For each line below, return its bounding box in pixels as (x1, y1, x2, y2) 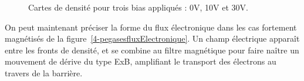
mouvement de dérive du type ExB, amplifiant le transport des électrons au (5, 55, 276, 67)
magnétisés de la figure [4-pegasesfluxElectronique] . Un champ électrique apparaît (5, 32, 300, 45)
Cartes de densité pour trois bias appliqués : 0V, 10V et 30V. (28, 1, 248, 13)
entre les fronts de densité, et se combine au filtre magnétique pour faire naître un (5, 43, 299, 56)
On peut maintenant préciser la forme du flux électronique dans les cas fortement (5, 21, 297, 33)
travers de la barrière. (5, 66, 83, 79)
